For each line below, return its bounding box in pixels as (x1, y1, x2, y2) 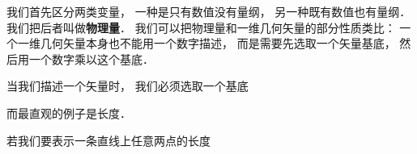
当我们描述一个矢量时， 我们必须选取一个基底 (6, 77, 249, 94)
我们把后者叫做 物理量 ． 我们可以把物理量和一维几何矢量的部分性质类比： (6, 19, 396, 35)
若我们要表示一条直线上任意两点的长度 (6, 131, 211, 148)
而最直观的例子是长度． (6, 104, 131, 121)
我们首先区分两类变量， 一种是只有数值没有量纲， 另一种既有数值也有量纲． (6, 3, 411, 19)
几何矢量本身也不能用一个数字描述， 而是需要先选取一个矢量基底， (40, 35, 396, 52)
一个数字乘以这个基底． (28, 50, 154, 67)
